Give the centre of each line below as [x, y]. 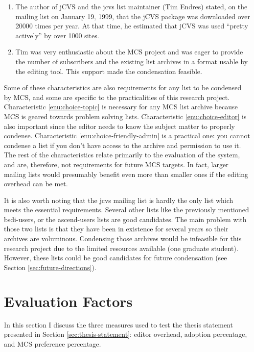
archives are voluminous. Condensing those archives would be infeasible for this [123, 239]
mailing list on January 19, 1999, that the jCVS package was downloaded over [133, 16]
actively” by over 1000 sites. [57, 35]
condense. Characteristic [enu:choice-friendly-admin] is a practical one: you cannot [127, 136]
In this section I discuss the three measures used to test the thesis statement [118, 324]
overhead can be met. [36, 184]
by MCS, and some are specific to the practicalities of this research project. [117, 97]
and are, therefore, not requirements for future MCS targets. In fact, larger [116, 164]
